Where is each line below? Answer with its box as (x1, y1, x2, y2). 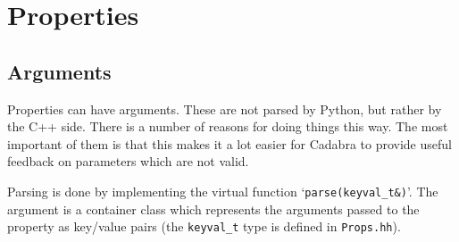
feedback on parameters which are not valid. (7, 152, 249, 171)
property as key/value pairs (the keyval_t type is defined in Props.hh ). (7, 217, 401, 236)
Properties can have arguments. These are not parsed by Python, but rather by (7, 99, 442, 118)
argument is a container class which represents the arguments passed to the (7, 199, 420, 218)
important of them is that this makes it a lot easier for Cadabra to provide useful (7, 134, 452, 153)
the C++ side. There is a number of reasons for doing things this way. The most (7, 117, 448, 136)
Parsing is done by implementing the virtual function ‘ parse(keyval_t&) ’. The (7, 181, 438, 200)
